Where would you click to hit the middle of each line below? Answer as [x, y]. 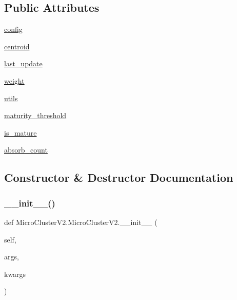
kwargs [15, 274]
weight [14, 80]
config [13, 29]
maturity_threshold [35, 115]
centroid [17, 46]
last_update [23, 63]
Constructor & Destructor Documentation [119, 177]
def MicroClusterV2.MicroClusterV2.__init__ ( [81, 222]
